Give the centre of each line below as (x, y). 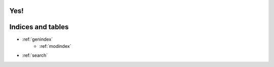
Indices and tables (39, 27)
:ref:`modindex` (55, 46)
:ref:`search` (35, 55)
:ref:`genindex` (38, 39)
